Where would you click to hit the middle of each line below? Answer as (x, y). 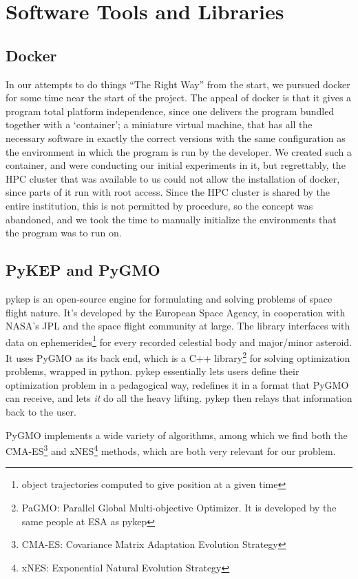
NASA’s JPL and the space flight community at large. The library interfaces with (178, 326)
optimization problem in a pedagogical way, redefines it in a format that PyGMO (177, 384)
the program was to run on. (64, 233)
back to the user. (41, 411)
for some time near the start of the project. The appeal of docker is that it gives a (179, 98)
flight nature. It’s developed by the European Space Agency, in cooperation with (176, 312)
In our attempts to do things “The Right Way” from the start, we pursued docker (178, 84)
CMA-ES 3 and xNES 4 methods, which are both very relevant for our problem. (171, 450)
